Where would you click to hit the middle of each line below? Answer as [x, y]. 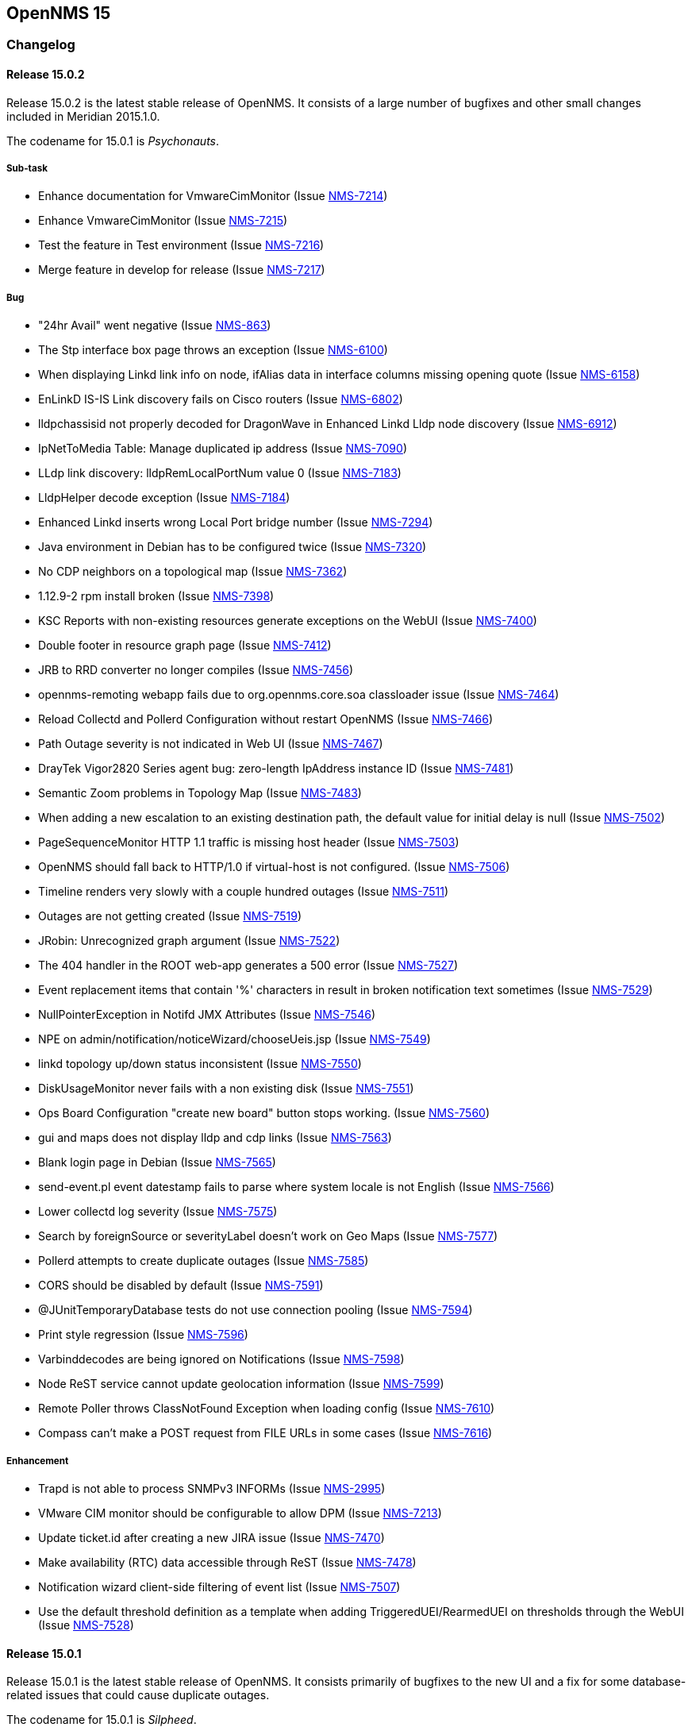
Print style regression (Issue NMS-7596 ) [143, 1335]
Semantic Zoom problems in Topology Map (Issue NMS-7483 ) [200, 793]
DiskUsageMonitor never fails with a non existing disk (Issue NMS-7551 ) [226, 1089]
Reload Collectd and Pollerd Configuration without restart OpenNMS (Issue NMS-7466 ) [265, 719]
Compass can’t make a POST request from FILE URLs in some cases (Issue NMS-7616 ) [265, 1433]
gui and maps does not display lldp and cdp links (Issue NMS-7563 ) [215, 1138]
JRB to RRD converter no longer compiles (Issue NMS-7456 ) [196, 670]
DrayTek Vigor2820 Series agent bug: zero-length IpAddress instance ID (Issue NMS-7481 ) [276, 769]
